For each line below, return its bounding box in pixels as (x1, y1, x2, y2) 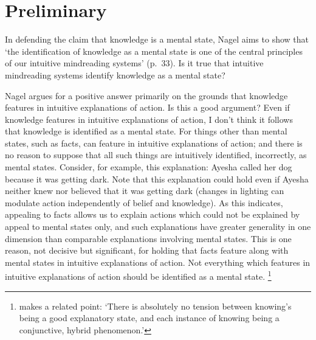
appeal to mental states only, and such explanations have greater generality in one (5, 220, 311, 233)
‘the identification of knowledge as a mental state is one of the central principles (5, 44, 303, 57)
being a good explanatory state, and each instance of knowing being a (19, 311, 280, 324)
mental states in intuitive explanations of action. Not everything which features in (5, 255, 311, 268)
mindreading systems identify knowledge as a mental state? (5, 68, 225, 81)
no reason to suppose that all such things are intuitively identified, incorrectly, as (5, 148, 307, 161)
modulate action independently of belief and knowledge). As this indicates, (5, 196, 283, 209)
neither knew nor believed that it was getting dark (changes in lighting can (5, 184, 284, 197)
